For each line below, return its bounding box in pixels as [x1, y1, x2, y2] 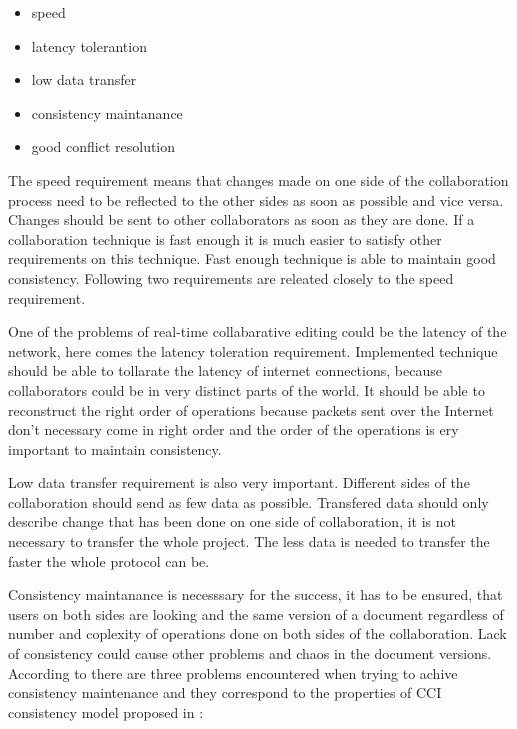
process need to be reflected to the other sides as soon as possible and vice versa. [8, 189, 504, 210]
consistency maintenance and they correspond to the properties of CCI [8, 682, 442, 703]
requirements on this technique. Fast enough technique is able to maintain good [8, 248, 496, 269]
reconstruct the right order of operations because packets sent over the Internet [8, 399, 494, 420]
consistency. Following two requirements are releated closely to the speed [8, 267, 454, 288]
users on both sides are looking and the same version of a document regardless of [8, 603, 504, 624]
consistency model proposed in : [8, 701, 204, 722]
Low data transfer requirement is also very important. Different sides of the [8, 472, 470, 493]
